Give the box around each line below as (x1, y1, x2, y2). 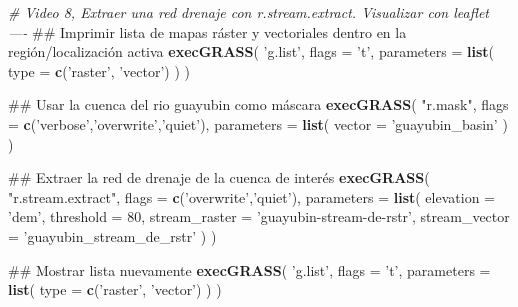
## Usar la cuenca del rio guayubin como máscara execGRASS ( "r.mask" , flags (8, 94, 509, 115)
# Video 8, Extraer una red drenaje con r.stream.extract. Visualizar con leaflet (8, 2, 489, 22)
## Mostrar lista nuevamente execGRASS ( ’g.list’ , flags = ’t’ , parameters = (8, 259, 491, 280)
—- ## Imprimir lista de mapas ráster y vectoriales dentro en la (8, 21, 407, 42)
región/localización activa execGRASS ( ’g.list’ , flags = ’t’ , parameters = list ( (8, 41, 494, 62)
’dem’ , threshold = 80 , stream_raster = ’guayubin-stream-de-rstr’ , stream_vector (8, 206, 510, 227)
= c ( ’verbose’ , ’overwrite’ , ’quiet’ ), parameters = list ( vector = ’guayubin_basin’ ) (8, 113, 508, 134)
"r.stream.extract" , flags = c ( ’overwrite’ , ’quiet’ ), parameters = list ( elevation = (8, 186, 495, 207)
